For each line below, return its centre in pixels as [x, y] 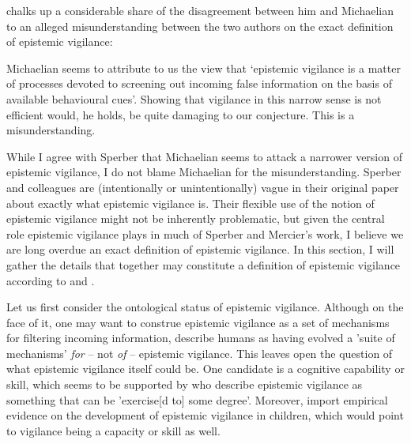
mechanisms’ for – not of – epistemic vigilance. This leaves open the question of [200, 353]
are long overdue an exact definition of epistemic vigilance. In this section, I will [200, 249]
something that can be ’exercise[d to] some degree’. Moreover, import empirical [197, 399]
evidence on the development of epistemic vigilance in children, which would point [205, 415]
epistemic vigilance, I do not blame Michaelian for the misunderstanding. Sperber [204, 172]
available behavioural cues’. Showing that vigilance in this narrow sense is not [194, 98]
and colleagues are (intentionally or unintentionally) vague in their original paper [203, 187]
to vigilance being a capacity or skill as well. [113, 430]
